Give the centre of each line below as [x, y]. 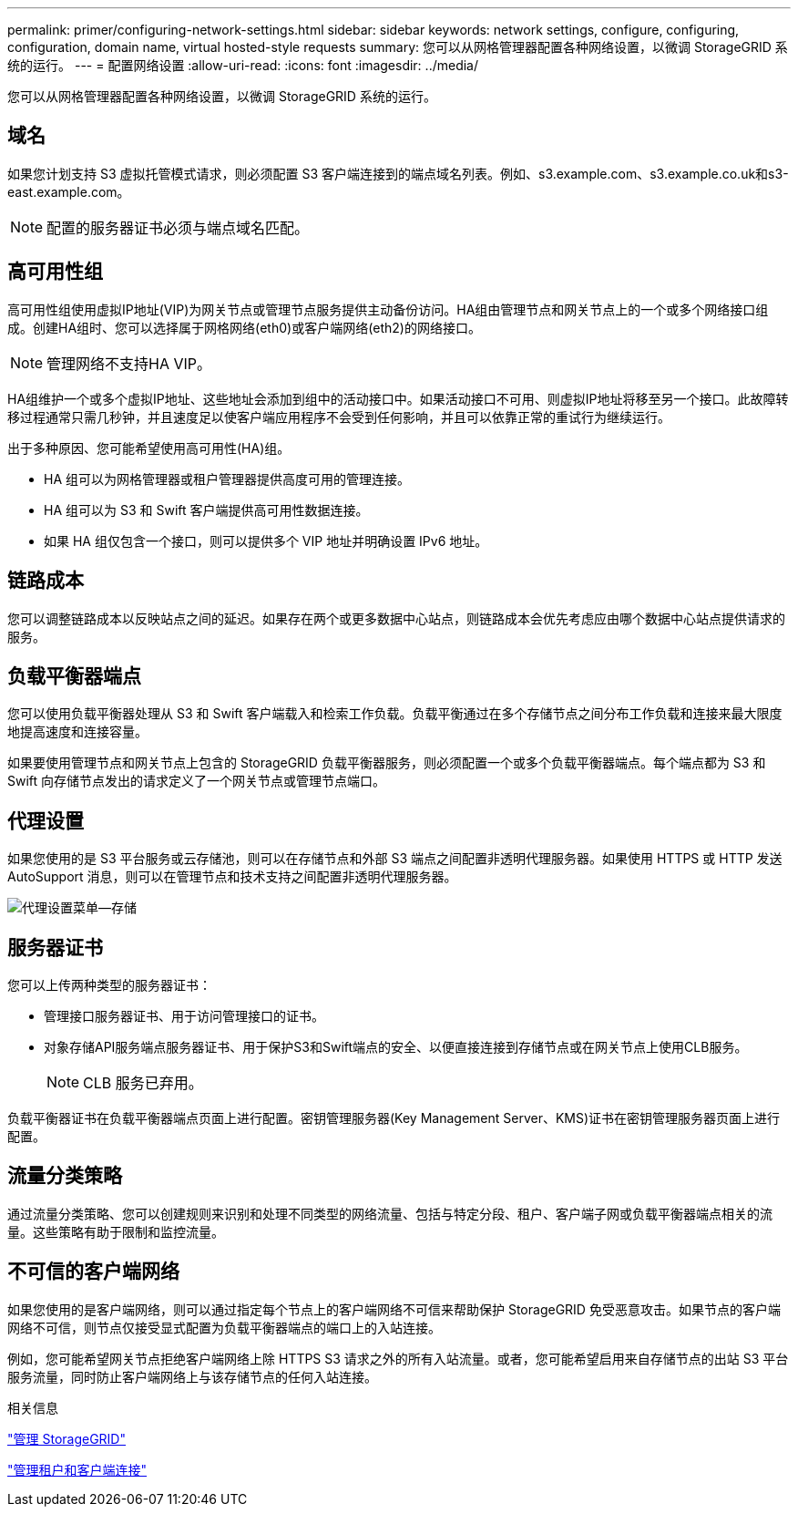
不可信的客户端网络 [93, 1272]
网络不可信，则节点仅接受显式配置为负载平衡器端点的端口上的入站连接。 [224, 1327]
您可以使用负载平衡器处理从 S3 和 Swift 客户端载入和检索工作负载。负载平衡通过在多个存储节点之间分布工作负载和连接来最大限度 [395, 714]
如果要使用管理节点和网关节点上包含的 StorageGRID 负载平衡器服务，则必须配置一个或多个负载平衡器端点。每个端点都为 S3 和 [387, 763]
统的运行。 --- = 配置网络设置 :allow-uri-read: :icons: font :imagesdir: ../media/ [243, 65]
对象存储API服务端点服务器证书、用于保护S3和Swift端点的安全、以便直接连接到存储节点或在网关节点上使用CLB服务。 [396, 1047]
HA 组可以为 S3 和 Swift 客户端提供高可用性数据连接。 [206, 510]
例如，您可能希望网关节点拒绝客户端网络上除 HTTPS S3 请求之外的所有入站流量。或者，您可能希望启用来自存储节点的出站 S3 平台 [398, 1358]
